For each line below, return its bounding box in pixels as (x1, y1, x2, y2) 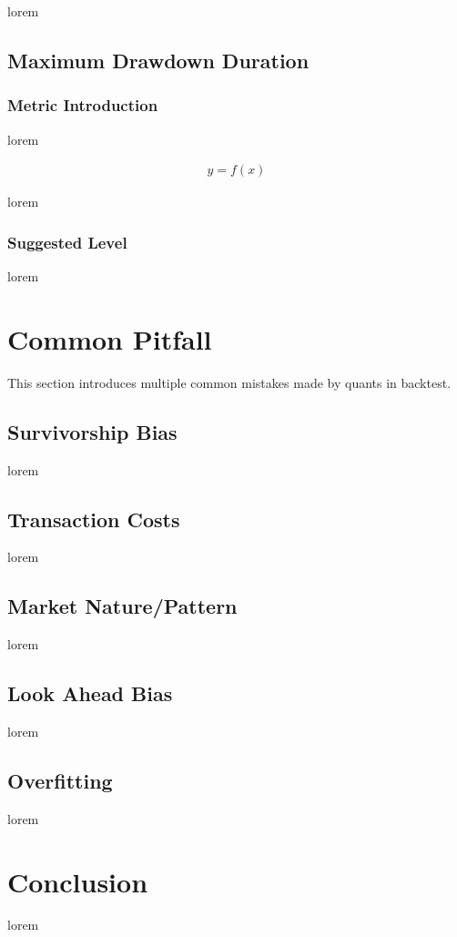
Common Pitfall (7, 320, 212, 357)
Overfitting (7, 766, 113, 794)
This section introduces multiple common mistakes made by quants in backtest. (7, 372, 452, 392)
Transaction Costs (7, 504, 180, 533)
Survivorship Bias (7, 417, 178, 445)
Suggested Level (7, 230, 127, 253)
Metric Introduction (7, 94, 158, 117)
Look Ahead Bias (7, 679, 173, 708)
